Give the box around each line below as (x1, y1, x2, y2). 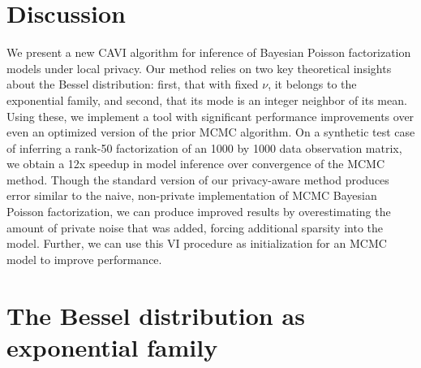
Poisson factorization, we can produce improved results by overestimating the (6, 203, 391, 220)
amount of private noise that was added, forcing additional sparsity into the (6, 219, 384, 236)
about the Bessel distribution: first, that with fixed (6, 76, 259, 93)
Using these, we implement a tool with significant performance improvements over (6, 107, 415, 124)
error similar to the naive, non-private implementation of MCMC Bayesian (6, 187, 377, 204)
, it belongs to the (268, 76, 357, 93)
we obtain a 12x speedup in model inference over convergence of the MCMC (6, 155, 385, 172)
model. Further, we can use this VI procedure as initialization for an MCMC (6, 235, 387, 252)
